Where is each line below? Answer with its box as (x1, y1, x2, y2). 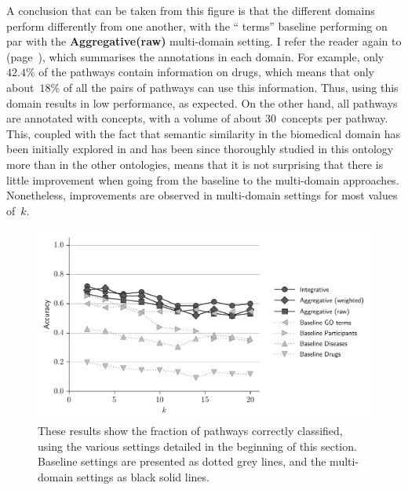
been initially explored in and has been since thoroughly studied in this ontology (6, 141, 394, 157)
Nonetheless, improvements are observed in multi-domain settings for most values (6, 187, 398, 203)
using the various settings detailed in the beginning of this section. (38, 437, 357, 454)
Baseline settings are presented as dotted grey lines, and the (38, 453, 326, 470)
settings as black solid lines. (76, 468, 209, 485)
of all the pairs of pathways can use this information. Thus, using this (63, 79, 399, 95)
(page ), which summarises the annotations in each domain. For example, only (6, 48, 384, 64)
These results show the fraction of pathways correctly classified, (38, 422, 343, 439)
